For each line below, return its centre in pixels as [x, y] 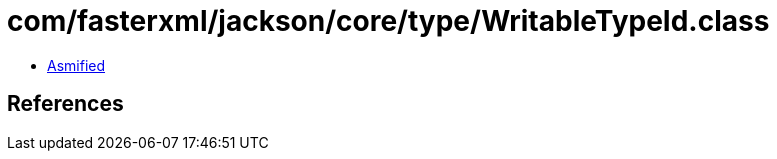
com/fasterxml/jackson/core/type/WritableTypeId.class [388, 21]
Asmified [76, 65]
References [65, 104]
